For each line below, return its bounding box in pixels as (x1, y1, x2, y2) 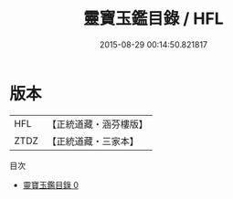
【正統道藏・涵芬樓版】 (47, 118, 149, 131)
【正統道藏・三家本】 (47, 134, 140, 147)
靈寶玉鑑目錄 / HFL (83, 8, 224, 29)
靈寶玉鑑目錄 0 (22, 179, 79, 190)
